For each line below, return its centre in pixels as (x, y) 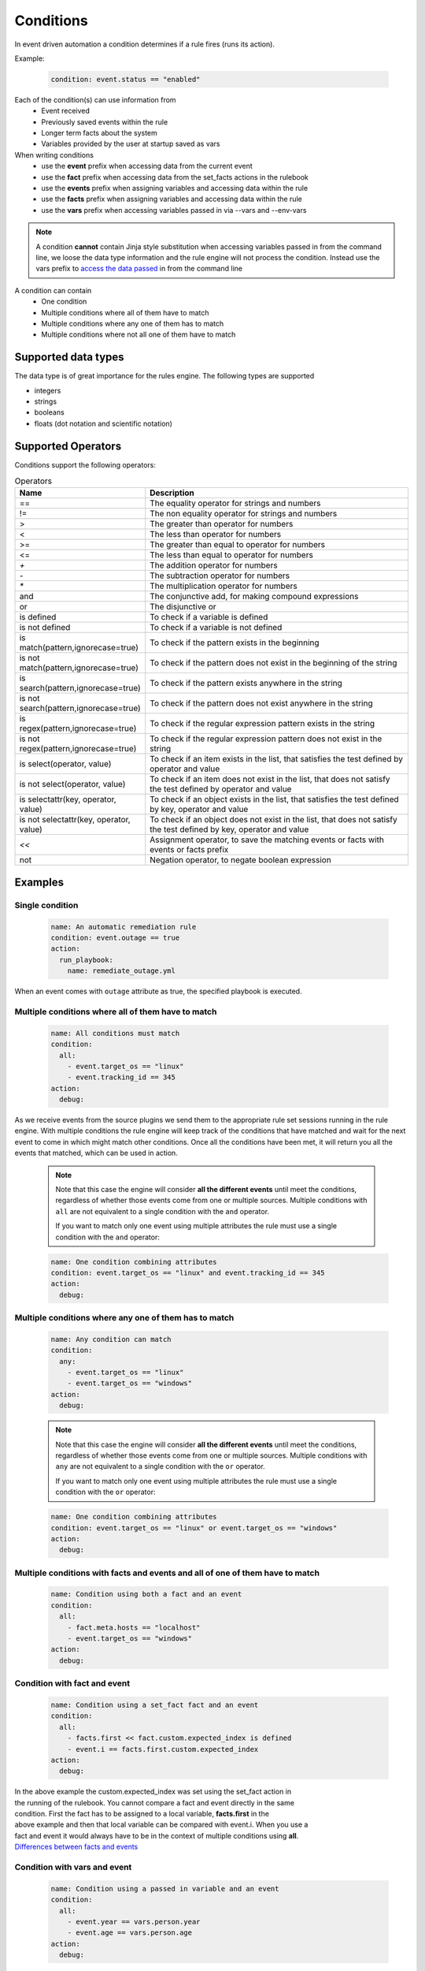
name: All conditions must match (115, 1033)
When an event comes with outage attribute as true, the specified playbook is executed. (158, 991)
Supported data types (70, 358)
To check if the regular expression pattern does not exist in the (266, 739)
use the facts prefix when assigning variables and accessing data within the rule (172, 199)
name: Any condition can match (111, 1339)
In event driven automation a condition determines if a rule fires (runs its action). (145, 44)
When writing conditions (54, 155)
